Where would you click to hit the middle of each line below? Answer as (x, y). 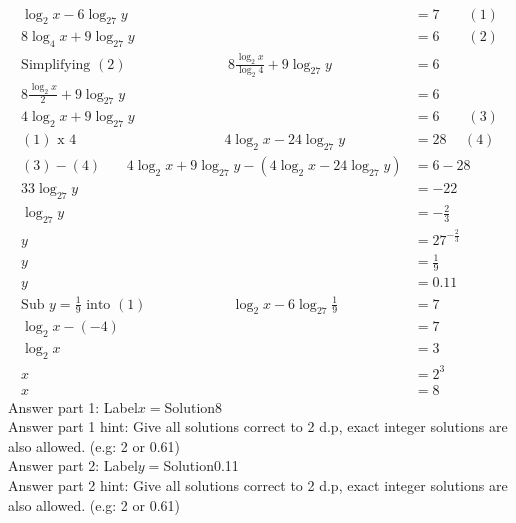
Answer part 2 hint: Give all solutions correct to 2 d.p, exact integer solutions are (258, 485)
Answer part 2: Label (73, 465)
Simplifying (56, 64)
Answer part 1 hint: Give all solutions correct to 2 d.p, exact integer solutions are (258, 426)
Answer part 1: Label (73, 406)
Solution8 (193, 406)
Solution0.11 (201, 465)
